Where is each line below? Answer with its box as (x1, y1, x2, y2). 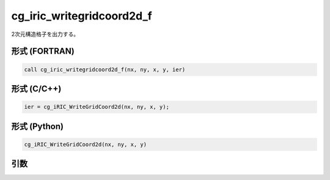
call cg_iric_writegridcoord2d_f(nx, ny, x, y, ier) (24, 66, 186, 73)
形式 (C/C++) (11, 83, 62, 94)
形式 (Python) (11, 121, 64, 131)
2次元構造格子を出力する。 (11, 30, 79, 38)
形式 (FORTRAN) (11, 46, 75, 57)
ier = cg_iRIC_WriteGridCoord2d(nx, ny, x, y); (24, 103, 169, 111)
